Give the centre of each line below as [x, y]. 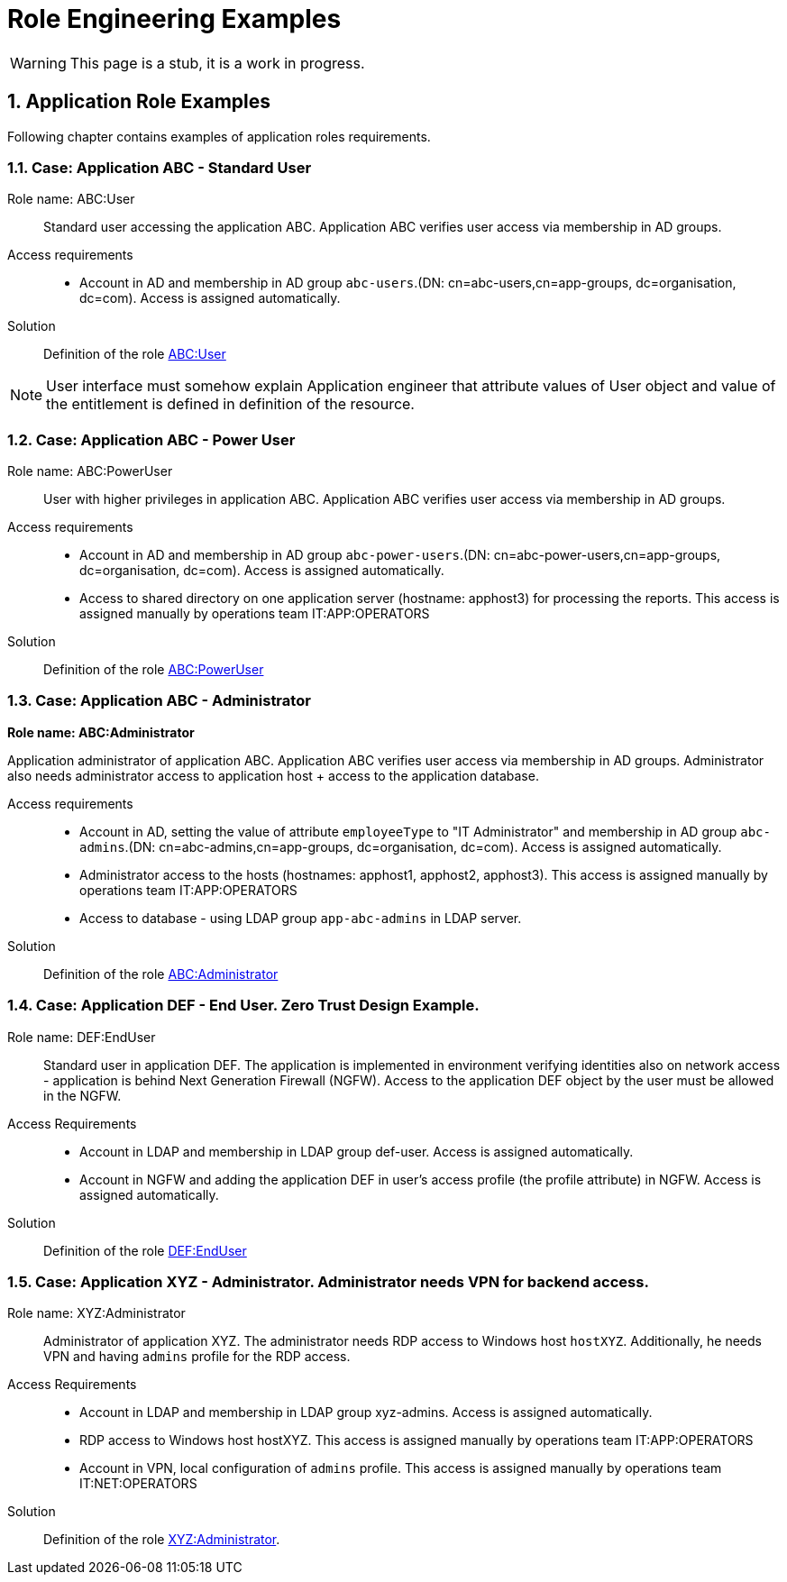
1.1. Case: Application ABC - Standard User [160, 167]
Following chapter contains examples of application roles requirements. [219, 136]
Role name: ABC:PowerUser [90, 471]
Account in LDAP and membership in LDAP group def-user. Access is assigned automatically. [357, 1151]
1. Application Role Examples [139, 102]
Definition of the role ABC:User [135, 354]
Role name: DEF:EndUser [82, 1037]
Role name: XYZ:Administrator [96, 1313]
